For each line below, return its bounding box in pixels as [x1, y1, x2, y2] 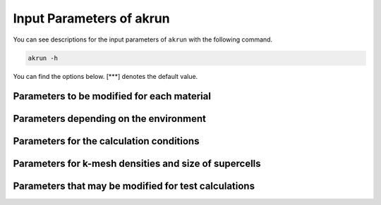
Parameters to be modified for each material [13, 90, 212, 102]
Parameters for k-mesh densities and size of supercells [13, 158, 261, 170]
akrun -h [28, 54, 59, 62]
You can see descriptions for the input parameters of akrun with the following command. [13, 35, 273, 44]
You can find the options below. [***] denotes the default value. [13, 72, 198, 80]
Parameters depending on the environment [13, 113, 206, 125]
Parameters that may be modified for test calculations [13, 180, 255, 192]
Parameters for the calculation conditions [13, 135, 200, 147]
